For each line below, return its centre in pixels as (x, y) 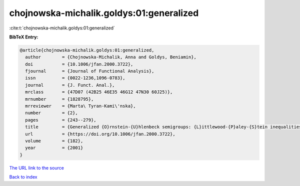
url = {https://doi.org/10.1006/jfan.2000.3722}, (100, 134)
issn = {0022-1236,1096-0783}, (75, 78)
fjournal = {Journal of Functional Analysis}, (90, 71)
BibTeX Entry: (24, 37)
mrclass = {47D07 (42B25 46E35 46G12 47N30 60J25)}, (99, 92)
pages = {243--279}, (61, 120)
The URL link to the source (37, 168)
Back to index (23, 177)
